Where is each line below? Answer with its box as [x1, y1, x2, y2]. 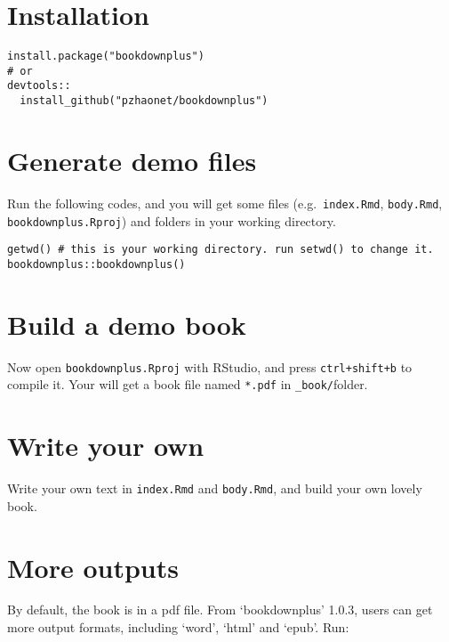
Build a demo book [7, 305, 246, 342]
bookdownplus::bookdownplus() [7, 257, 186, 271]
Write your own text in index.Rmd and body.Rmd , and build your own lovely [7, 479, 422, 498]
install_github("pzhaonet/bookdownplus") [20, 94, 269, 108]
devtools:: [7, 79, 71, 93]
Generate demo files [7, 142, 257, 178]
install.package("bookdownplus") [7, 50, 204, 63]
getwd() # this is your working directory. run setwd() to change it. [7, 243, 434, 256]
